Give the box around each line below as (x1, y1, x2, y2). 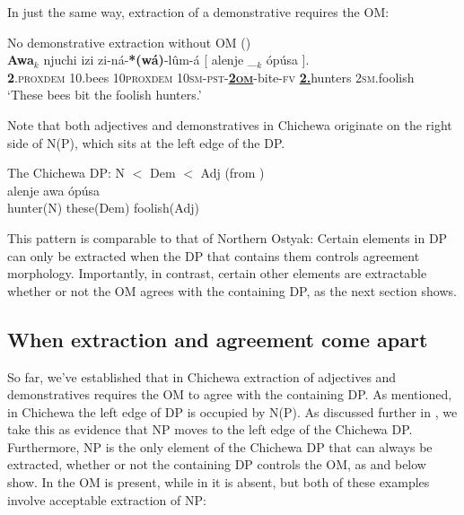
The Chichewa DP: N (7, 163, 126, 182)
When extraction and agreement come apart (7, 325, 428, 353)
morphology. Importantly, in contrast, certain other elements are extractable (7, 264, 427, 283)
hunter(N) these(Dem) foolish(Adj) (7, 198, 199, 217)
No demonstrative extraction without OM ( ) (7, 32, 251, 51)
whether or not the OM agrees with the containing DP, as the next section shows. (7, 281, 457, 300)
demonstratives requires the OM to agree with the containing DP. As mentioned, (7, 385, 452, 404)
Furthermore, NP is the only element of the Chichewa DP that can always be (7, 437, 433, 456)
